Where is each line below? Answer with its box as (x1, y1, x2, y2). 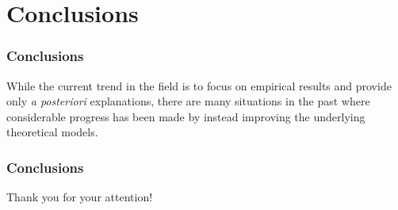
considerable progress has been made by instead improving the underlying (6, 108, 365, 124)
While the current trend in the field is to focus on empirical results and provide (6, 77, 392, 94)
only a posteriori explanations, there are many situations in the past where (6, 93, 370, 109)
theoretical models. (6, 124, 98, 140)
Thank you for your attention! (6, 189, 153, 205)
